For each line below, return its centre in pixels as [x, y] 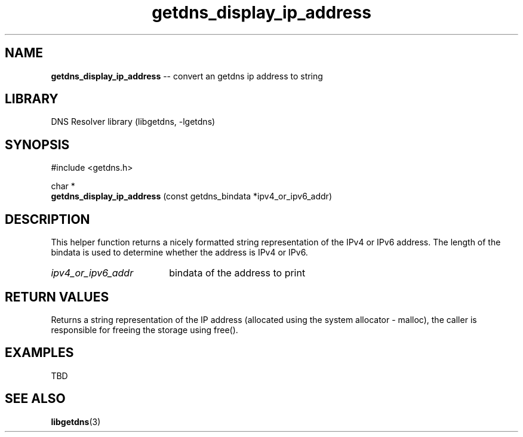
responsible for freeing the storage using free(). [144, 330]
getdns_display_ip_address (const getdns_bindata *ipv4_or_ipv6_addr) [191, 196]
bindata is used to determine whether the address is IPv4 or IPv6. [179, 253]
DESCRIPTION [47, 219]
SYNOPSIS [37, 144]
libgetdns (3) [76, 421]
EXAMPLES [39, 353]
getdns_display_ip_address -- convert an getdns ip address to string [187, 76]
